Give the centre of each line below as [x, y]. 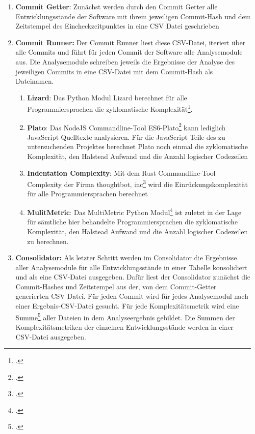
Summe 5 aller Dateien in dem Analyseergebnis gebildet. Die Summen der [125, 316]
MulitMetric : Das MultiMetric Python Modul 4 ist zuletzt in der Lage [134, 211]
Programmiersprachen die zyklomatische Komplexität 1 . [110, 108]
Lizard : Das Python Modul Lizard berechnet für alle [107, 97]
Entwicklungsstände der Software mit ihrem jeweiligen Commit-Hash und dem [133, 16]
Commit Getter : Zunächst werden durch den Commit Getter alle [116, 6]
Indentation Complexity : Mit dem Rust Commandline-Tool [121, 172]
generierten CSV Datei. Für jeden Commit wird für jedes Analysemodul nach [132, 296]
